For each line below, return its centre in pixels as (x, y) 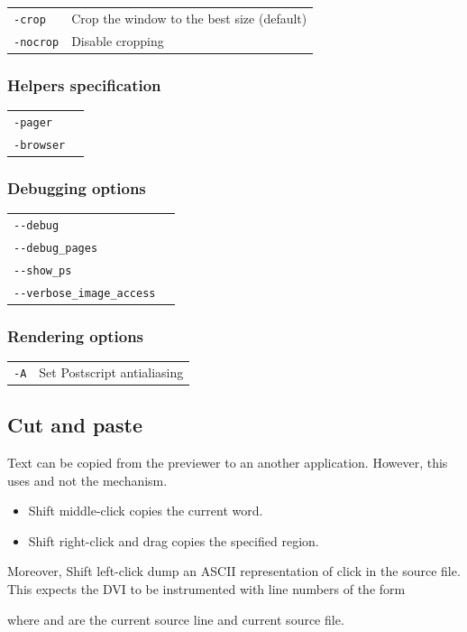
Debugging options (77, 187)
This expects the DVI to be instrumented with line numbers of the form (206, 588)
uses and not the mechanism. (87, 480)
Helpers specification (84, 84)
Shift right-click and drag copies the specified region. (174, 540)
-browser (40, 145)
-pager (33, 122)
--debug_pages (56, 248)
